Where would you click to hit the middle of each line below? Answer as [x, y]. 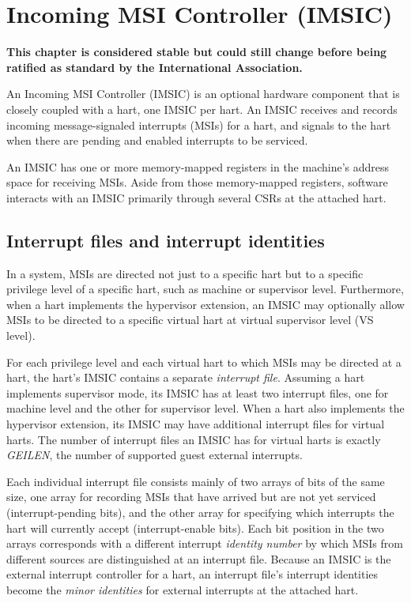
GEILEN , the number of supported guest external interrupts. [155, 455]
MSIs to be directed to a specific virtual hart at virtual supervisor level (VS [190, 320]
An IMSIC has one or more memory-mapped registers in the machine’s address [198, 166]
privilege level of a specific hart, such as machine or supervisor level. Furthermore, [205, 289]
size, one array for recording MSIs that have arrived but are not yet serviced [191, 497]
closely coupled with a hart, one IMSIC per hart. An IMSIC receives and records [202, 109]
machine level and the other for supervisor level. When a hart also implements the [205, 408]
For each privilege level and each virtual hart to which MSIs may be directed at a [204, 362]
